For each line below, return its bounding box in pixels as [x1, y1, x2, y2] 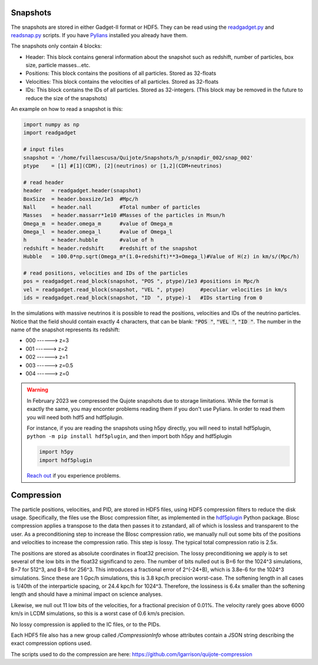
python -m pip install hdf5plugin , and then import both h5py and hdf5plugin [26, 433, 232, 440]
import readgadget [23, 130, 77, 136]
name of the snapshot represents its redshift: [11, 326, 120, 333]
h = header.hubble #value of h [23, 236, 154, 243]
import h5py [39, 449, 74, 455]
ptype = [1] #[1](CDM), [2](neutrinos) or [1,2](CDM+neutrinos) [23, 162, 223, 169]
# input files [23, 146, 64, 153]
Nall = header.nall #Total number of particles [23, 203, 201, 210]
